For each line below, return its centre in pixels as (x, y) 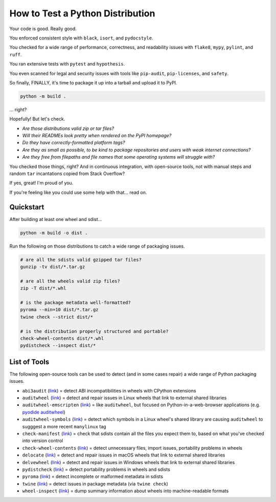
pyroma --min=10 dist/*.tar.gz (60, 310)
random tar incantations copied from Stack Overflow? (67, 173)
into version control (43, 441)
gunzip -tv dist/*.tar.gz (53, 267)
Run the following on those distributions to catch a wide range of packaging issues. (97, 246)
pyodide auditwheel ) (44, 412)
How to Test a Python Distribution (82, 13)
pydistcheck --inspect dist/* (58, 346)
